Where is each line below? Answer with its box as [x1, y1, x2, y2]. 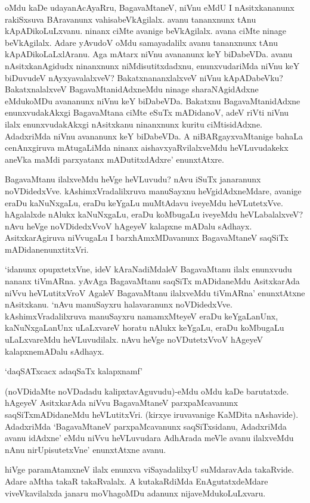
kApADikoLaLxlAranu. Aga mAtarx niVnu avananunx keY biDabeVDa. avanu [5, 48, 293, 60]
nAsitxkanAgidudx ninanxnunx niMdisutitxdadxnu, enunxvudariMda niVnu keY [5, 59, 300, 72]
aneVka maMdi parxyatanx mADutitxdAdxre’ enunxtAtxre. [5, 153, 224, 165]
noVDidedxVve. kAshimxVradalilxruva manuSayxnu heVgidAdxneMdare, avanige [5, 184, 302, 197]
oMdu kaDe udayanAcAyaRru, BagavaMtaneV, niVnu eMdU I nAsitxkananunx [5, 1, 294, 13]
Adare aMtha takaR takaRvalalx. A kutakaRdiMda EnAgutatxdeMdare [5, 474, 268, 487]
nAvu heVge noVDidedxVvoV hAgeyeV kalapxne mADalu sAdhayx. [5, 219, 252, 232]
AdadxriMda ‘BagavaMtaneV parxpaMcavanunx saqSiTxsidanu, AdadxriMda [5, 420, 287, 432]
